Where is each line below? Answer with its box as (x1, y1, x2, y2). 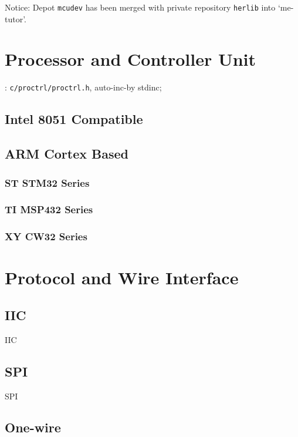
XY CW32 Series (5, 229, 87, 244)
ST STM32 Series (5, 175, 90, 190)
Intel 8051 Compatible (5, 110, 143, 128)
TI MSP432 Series (5, 202, 93, 217)
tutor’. (5, 12, 27, 25)
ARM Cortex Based (5, 144, 129, 163)
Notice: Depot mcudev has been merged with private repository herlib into (5, 1, 276, 13)
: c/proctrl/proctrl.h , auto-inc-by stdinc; (5, 81, 162, 93)
